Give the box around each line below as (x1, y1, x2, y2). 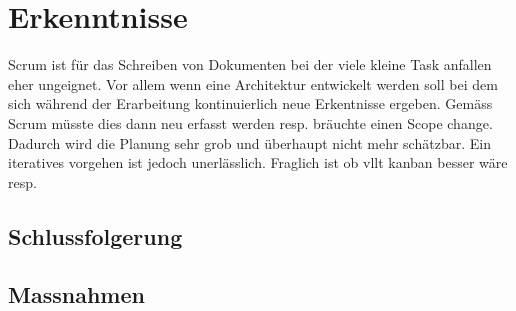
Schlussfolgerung (8, 220, 183, 251)
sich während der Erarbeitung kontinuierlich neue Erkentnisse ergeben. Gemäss (8, 93, 493, 114)
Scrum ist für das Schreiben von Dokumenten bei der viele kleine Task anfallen (8, 54, 492, 75)
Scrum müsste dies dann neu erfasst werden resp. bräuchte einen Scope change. (8, 112, 493, 133)
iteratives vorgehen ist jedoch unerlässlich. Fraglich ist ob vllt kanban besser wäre (8, 152, 508, 173)
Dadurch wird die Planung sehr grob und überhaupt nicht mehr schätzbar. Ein (8, 132, 491, 153)
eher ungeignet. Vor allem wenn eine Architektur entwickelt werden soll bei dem (8, 73, 498, 94)
